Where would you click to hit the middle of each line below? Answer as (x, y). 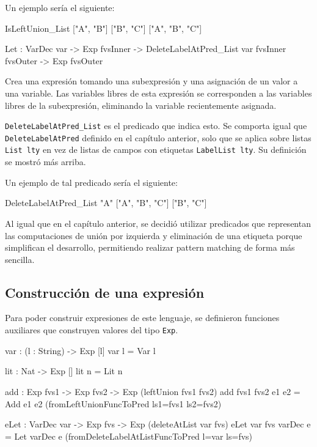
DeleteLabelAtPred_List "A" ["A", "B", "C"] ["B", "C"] (106, 203)
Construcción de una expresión (105, 292)
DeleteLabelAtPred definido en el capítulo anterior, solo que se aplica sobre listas (158, 137)
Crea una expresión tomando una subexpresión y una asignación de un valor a (151, 81)
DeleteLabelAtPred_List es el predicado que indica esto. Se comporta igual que (156, 126)
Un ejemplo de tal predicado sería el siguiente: (91, 182)
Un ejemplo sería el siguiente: (60, 7)
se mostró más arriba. (46, 162)
